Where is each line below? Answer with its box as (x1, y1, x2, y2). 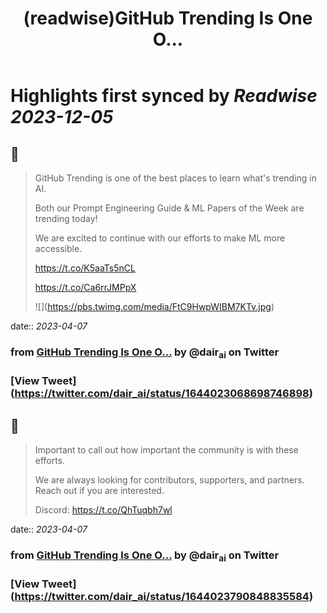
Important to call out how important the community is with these (34, 443, 299, 456)
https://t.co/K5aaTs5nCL (34, 262, 136, 274)
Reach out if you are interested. (34, 484, 165, 496)
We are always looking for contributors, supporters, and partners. (34, 473, 305, 486)
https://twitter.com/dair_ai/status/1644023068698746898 (14, 387, 310, 401)
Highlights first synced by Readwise (10, 85, 318, 107)
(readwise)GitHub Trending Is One (23, 7, 313, 30)
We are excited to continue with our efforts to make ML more (34, 232, 286, 244)
